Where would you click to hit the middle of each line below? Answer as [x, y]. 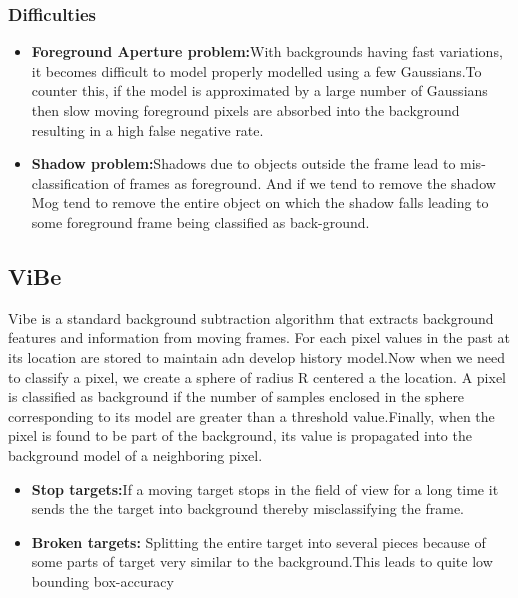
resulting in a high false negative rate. [147, 129]
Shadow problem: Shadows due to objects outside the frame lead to [243, 163]
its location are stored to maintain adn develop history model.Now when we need [256, 356]
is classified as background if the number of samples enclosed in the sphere [236, 396]
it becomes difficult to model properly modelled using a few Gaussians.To [256, 70]
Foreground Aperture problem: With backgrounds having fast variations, [267, 51]
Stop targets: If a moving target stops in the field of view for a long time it [265, 488]
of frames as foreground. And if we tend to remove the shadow [304, 182]
